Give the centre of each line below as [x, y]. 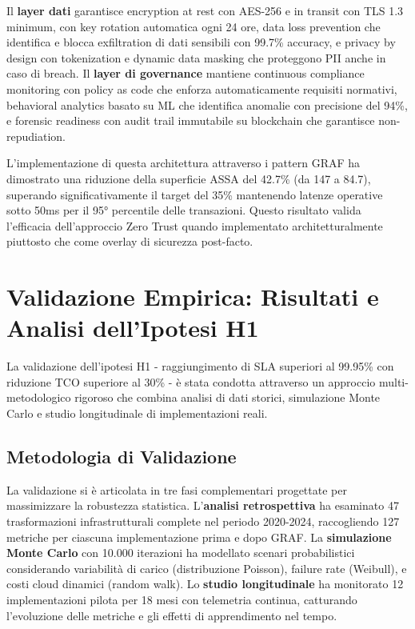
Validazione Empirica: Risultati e [193, 296]
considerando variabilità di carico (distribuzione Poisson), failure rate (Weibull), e [207, 568]
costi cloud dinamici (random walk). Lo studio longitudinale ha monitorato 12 [205, 584]
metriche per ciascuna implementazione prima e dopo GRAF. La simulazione [199, 537]
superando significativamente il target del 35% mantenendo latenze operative [195, 194]
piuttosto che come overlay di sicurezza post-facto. [130, 241]
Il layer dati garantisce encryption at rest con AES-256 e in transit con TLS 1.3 [205, 10]
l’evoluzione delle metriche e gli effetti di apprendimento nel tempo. [172, 615]
